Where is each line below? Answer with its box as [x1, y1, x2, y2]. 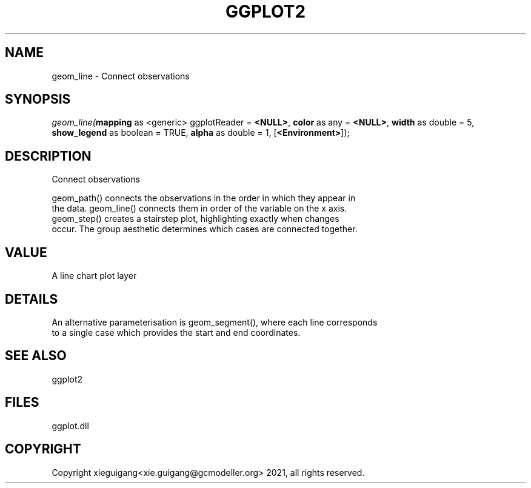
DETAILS [5, 291, 58, 307]
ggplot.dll [52, 420, 89, 431]
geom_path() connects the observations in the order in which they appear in [52, 193, 356, 204]
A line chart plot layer [52, 270, 137, 281]
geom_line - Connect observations [52, 70, 190, 81]
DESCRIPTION [5, 148, 92, 164]
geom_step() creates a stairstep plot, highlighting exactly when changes [52, 213, 339, 224]
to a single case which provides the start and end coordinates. [52, 327, 301, 338]
